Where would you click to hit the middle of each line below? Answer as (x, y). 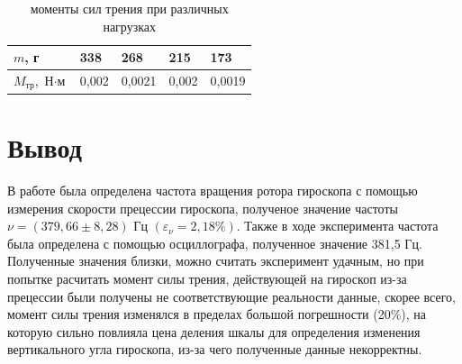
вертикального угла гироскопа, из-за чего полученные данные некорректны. (215, 349)
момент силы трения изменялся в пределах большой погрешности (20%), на (217, 314)
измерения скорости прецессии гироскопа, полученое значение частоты (203, 208)
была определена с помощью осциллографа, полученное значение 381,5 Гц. (215, 243)
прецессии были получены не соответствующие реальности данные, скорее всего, (231, 296)
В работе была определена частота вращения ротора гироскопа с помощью (213, 191)
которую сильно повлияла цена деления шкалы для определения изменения (214, 331)
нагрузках (130, 26)
